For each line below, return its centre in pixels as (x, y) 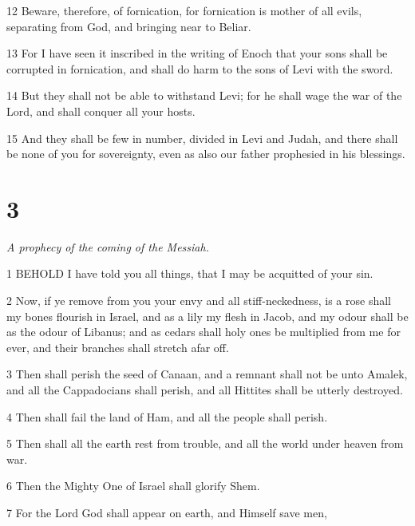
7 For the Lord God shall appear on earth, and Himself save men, (167, 512)
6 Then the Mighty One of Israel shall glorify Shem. (133, 486)
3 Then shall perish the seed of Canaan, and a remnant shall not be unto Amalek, (207, 374)
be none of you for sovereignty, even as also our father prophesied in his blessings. (206, 154)
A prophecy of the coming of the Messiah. (108, 246)
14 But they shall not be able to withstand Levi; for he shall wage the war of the (204, 95)
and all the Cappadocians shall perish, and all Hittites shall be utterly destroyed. (205, 390)
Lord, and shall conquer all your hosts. (101, 111)
